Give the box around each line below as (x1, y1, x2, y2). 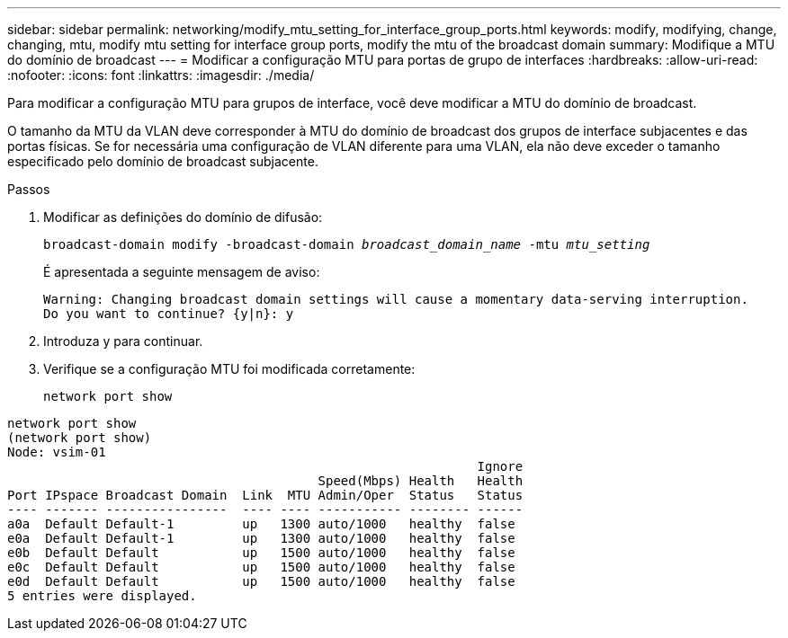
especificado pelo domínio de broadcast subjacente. (7, 154, 318, 169)
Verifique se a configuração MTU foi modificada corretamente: (43, 361, 416, 377)
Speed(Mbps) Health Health (318, 474, 524, 488)
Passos (7, 182, 50, 197)
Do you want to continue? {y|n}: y (43, 306, 294, 321)
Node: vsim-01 (7, 445, 106, 459)
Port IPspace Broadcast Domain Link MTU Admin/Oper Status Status (7, 488, 524, 502)
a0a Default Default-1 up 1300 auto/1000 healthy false (7, 517, 515, 531)
